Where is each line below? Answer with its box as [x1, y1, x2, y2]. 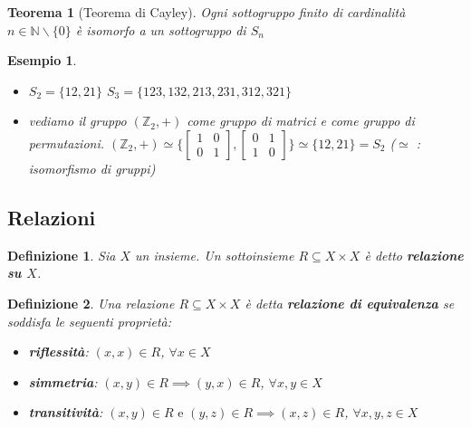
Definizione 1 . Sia [7, 245, 116, 264]
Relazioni [7, 203, 96, 231]
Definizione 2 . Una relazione [7, 293, 175, 312]
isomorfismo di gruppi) [28, 158, 156, 177]
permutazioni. [28, 133, 104, 152]
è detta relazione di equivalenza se [245, 293, 455, 312]
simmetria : [28, 372, 98, 391]
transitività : [28, 403, 103, 422]
